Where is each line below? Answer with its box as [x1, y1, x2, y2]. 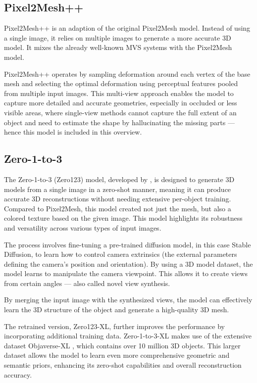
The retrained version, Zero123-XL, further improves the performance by [4, 321, 225, 331]
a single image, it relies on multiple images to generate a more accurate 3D [4, 32, 231, 43]
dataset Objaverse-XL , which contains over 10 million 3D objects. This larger [4, 340, 241, 350]
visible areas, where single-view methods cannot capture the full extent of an [4, 107, 237, 117]
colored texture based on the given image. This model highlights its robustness [4, 213, 243, 223]
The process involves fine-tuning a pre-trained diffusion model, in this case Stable [4, 239, 251, 249]
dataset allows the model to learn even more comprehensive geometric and [4, 350, 230, 360]
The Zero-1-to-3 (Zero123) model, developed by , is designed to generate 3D [4, 174, 235, 184]
